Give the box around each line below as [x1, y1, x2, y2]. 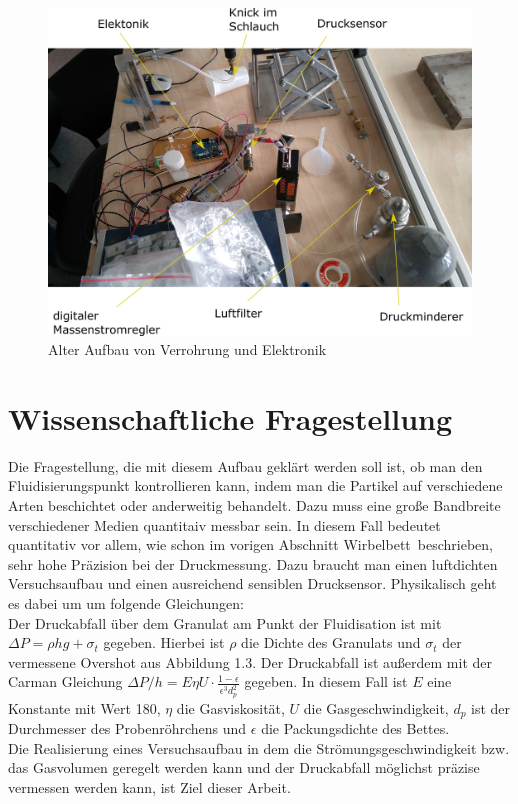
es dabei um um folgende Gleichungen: [8, 592, 244, 613]
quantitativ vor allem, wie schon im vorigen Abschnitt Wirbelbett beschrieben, [8, 534, 493, 555]
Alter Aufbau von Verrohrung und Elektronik [48, 339, 327, 360]
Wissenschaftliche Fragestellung [8, 397, 453, 438]
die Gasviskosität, [176, 697, 285, 718]
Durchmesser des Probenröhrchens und [8, 718, 247, 739]
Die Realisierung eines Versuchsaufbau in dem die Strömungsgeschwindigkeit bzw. [8, 737, 510, 758]
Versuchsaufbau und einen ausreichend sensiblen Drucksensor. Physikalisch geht [8, 573, 497, 594]
